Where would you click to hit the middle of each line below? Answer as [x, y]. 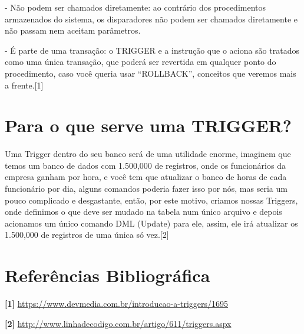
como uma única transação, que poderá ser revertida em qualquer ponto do [141, 62]
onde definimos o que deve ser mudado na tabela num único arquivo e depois [143, 212]
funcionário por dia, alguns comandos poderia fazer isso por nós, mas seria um [146, 189]
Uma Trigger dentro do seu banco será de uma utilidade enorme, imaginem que [148, 154]
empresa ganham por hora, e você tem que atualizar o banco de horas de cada [146, 177]
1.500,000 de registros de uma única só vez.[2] [87, 235]
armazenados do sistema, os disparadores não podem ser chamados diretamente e [151, 19]
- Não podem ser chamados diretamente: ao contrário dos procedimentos [136, 7]
